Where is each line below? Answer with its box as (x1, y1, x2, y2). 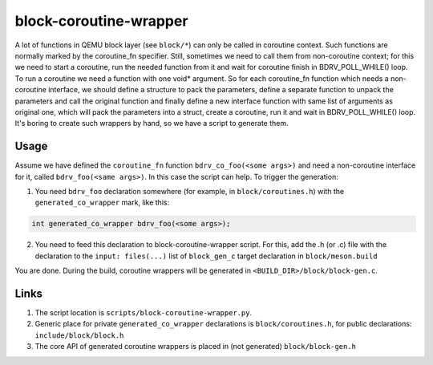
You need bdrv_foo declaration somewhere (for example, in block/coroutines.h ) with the (34, 186, 345, 196)
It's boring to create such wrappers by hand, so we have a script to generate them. (14, 119, 289, 128)
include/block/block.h (34, 331, 124, 340)
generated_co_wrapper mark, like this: (34, 197, 170, 208)
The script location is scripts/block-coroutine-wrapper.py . (34, 308, 253, 318)
